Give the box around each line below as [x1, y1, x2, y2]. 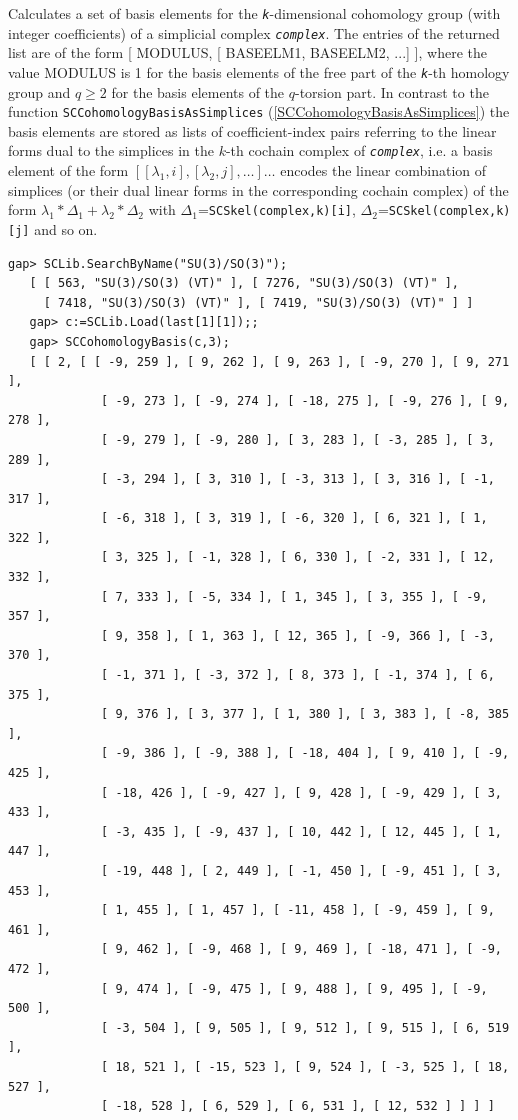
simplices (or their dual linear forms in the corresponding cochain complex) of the [8, 179, 509, 200]
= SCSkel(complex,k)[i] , [197, 199, 356, 220]
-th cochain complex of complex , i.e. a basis [225, 140, 493, 161]
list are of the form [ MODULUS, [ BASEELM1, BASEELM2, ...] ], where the [8, 42, 487, 63]
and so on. [34, 218, 98, 239]
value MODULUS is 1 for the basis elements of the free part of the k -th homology [8, 61, 510, 82]
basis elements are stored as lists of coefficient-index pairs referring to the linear [8, 120, 497, 141]
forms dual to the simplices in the [8, 140, 214, 161]
